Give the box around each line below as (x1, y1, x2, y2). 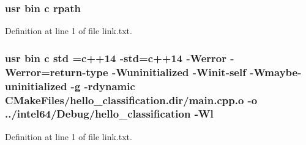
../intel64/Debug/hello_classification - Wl (5, 106, 214, 121)
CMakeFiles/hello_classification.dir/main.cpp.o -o (5, 92, 258, 107)
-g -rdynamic (70, 78, 135, 93)
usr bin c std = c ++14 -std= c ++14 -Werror (5, 50, 226, 65)
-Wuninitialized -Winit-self (111, 64, 246, 79)
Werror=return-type (5, 64, 108, 79)
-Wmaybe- (250, 64, 302, 79)
